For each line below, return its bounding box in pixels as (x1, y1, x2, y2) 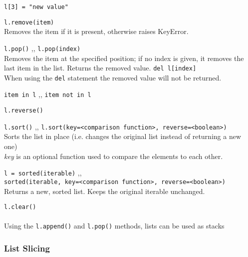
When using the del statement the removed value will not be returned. (4, 72, 222, 82)
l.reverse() (4, 107, 43, 114)
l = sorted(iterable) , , (4, 167, 82, 178)
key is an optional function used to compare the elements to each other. (4, 150, 223, 161)
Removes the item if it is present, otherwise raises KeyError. (4, 26, 189, 36)
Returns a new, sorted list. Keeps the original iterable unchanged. (4, 185, 205, 196)
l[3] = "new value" (4, 3, 68, 10)
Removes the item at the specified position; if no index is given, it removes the (4, 52, 244, 63)
